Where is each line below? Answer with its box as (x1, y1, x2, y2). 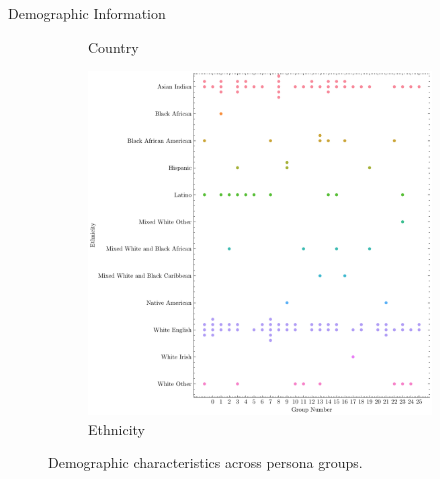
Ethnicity (88, 418, 145, 439)
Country (88, 36, 139, 57)
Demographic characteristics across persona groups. (48, 452, 363, 473)
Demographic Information (8, 3, 166, 23)
